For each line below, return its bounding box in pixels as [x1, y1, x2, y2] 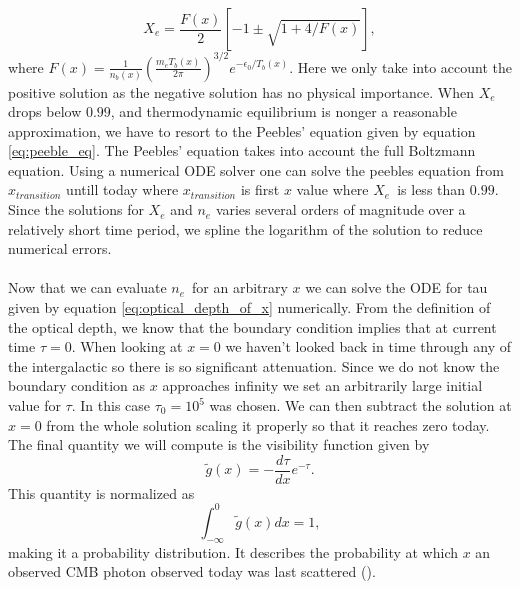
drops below [8, 101, 82, 122]
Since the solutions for [8, 199, 144, 220]
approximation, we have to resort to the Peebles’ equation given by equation [8, 120, 476, 141]
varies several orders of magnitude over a [215, 199, 466, 220]
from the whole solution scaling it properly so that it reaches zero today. [46, 414, 490, 435]
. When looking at [71, 336, 183, 357]
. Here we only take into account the [289, 56, 512, 77]
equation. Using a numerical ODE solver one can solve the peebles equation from [8, 159, 504, 180]
